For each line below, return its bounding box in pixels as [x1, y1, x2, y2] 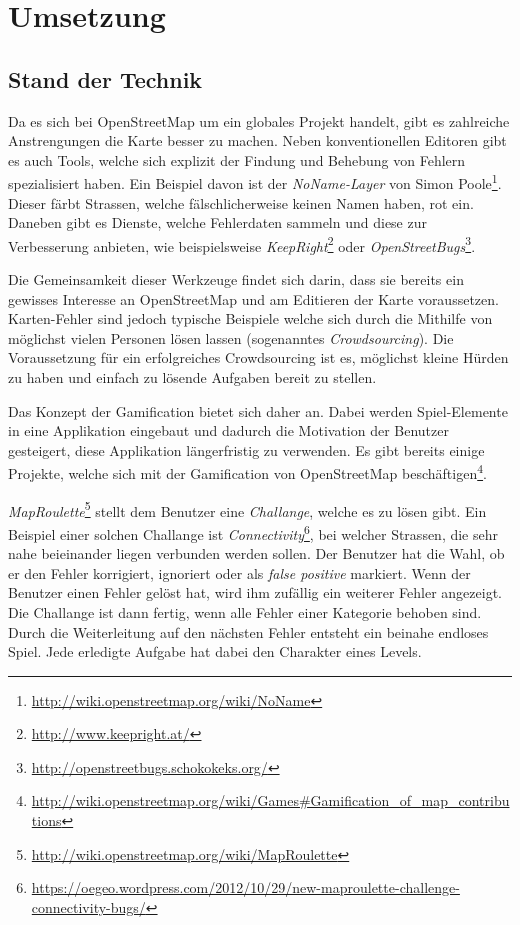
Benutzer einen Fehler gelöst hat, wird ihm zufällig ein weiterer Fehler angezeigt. [8, 582, 502, 603]
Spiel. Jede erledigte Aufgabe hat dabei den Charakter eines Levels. [8, 641, 422, 662]
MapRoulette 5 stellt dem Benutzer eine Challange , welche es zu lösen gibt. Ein [8, 497, 487, 521]
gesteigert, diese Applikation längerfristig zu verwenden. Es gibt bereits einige [8, 439, 485, 460]
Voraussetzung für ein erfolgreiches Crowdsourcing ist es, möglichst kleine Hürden [8, 347, 509, 368]
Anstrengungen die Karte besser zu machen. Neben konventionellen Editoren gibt [8, 130, 507, 151]
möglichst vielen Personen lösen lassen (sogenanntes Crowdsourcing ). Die [8, 327, 454, 348]
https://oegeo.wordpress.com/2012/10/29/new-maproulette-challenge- [31, 877, 460, 898]
